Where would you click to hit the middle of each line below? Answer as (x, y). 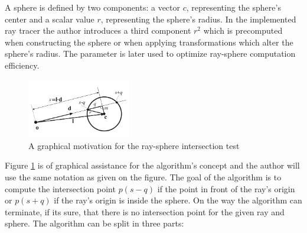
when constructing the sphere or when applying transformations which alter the (149, 42)
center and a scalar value (50, 19)
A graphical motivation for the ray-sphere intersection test (134, 145)
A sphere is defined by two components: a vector (92, 7)
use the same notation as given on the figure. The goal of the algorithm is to (143, 177)
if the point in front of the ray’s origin (226, 188)
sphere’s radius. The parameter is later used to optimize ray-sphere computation (150, 54)
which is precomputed (243, 30)
